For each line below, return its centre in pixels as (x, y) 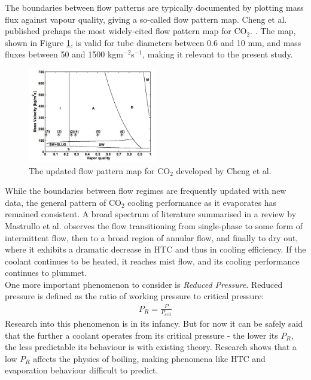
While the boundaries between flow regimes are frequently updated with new (146, 191)
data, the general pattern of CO (63, 202)
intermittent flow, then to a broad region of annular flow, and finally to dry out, (152, 237)
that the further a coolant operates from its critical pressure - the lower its (141, 335)
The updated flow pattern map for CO (100, 170)
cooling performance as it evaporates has (202, 202)
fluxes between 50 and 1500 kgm (64, 54)
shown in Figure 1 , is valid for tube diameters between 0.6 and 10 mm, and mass (153, 42)
